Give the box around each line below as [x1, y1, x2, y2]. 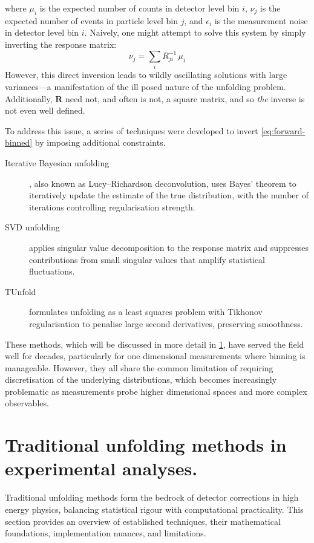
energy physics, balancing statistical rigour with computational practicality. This [5, 502, 304, 515]
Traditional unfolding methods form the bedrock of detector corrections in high [5, 491, 299, 504]
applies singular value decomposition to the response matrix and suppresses [29, 241, 309, 253]
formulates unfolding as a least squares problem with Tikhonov [29, 305, 263, 318]
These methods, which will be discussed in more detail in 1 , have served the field [5, 337, 304, 350]
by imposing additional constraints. [34, 136, 166, 149]
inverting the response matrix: [5, 37, 117, 50]
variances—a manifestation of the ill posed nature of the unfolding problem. [5, 80, 286, 93]
